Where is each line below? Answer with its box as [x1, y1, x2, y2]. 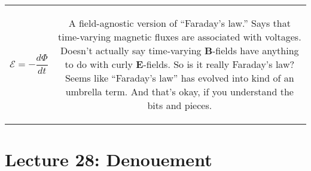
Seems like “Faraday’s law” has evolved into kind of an [65, 71, 294, 85]
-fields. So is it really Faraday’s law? [143, 57, 295, 71]
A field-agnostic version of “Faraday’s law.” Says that [68, 16, 291, 30]
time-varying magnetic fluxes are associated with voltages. [57, 30, 301, 43]
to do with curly [65, 57, 133, 71]
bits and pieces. [147, 98, 212, 112]
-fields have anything [212, 43, 299, 57]
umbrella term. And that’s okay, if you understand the [65, 85, 294, 98]
